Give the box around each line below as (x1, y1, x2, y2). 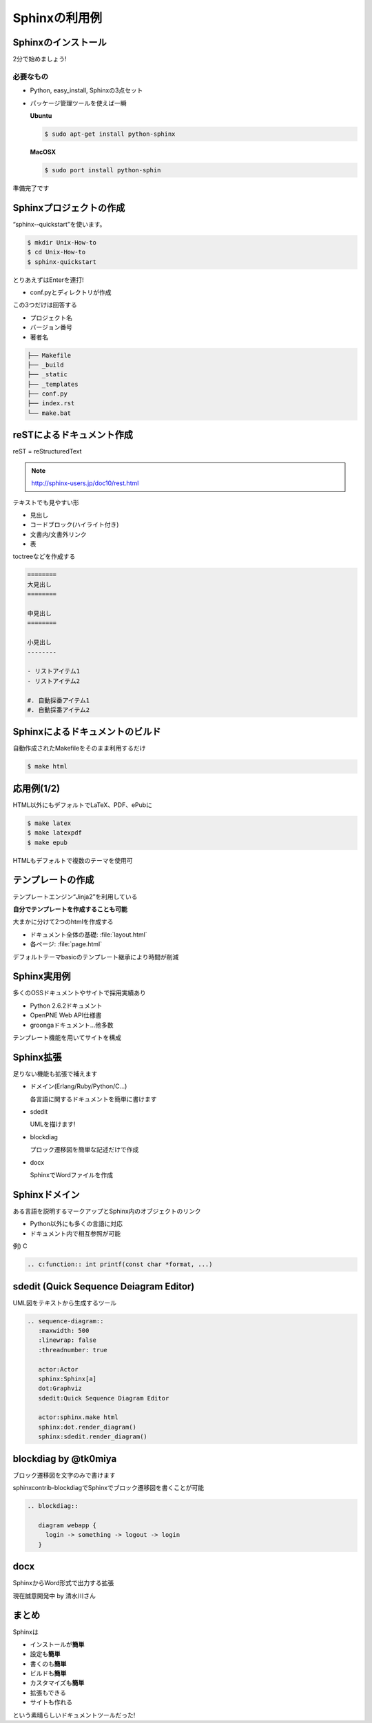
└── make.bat (27, 409, 72, 417)
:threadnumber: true (38, 1346, 108, 1354)
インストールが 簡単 (30, 1640, 85, 1649)
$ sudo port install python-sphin (44, 166, 161, 174)
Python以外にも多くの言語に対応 (30, 1220, 123, 1228)
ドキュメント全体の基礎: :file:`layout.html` (30, 930, 147, 939)
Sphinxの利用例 (12, 10, 103, 26)
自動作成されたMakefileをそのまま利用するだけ (12, 744, 146, 753)
